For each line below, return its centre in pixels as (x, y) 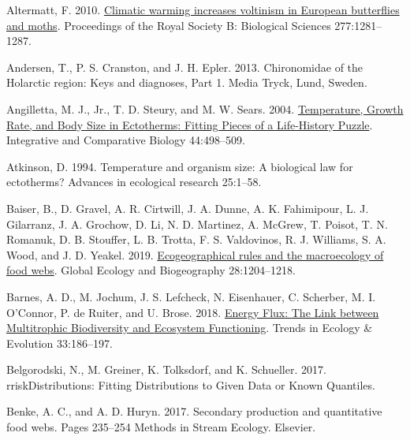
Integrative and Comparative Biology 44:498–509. (126, 140)
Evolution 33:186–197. (60, 343)
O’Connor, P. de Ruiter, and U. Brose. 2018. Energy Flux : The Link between (193, 312)
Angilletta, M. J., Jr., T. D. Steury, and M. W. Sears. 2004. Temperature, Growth (205, 108)
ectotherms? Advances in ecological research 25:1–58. (134, 182)
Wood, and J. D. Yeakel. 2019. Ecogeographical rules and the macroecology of (195, 254)
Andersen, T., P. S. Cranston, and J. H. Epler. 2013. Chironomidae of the (185, 67)
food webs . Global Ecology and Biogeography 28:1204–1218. (151, 270)
